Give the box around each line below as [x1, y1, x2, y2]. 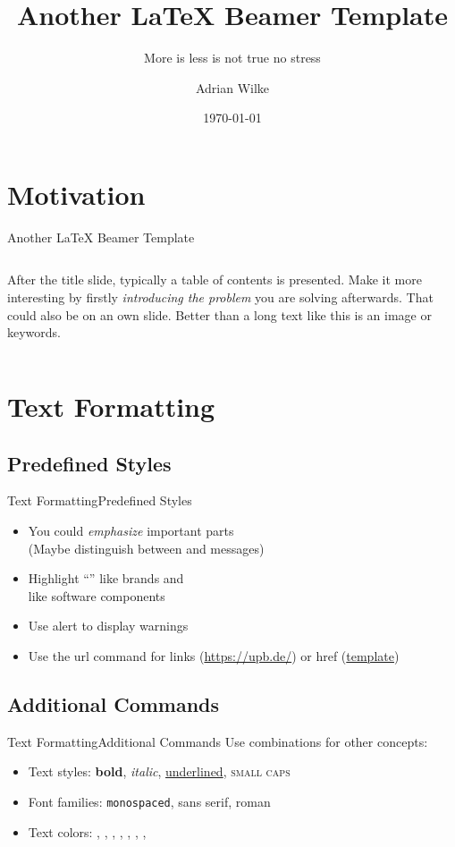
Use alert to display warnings [28, 616, 189, 635]
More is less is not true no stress [144, 48, 321, 67]
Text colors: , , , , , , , [28, 822, 147, 841]
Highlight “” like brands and [28, 569, 184, 588]
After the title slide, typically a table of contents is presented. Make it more [7, 270, 422, 289]
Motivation [7, 175, 146, 212]
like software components [28, 586, 165, 605]
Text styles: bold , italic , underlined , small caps [28, 762, 291, 781]
